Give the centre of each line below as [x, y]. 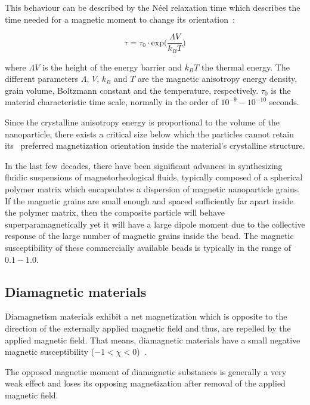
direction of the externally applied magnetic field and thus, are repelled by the [148, 328]
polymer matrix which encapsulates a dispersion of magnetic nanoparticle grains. [153, 189]
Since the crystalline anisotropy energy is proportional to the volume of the [142, 122]
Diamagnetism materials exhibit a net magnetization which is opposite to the [146, 316]
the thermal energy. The [246, 67]
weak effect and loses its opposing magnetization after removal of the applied [145, 383]
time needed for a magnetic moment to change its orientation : [120, 19]
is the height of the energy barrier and [112, 67]
